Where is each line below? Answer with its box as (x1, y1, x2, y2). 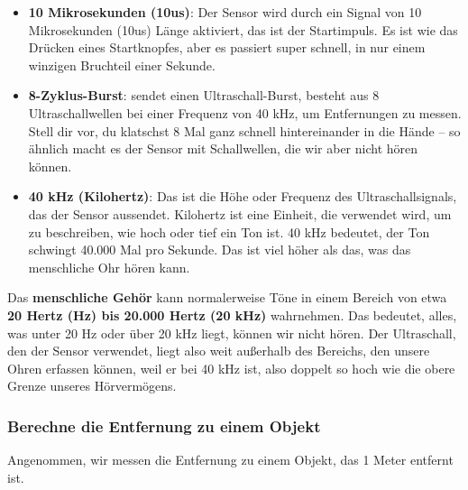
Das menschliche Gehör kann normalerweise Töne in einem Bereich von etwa (7, 288, 447, 307)
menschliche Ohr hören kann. (28, 257, 190, 276)
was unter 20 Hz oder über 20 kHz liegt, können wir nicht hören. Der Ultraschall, (7, 323, 456, 342)
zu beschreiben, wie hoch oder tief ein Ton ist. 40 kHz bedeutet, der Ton (28, 222, 430, 241)
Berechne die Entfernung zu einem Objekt (7, 414, 321, 437)
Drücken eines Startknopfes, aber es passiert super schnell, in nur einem (28, 38, 426, 57)
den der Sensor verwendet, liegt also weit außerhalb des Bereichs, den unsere (7, 341, 430, 360)
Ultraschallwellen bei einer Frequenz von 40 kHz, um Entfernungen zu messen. (28, 103, 462, 122)
